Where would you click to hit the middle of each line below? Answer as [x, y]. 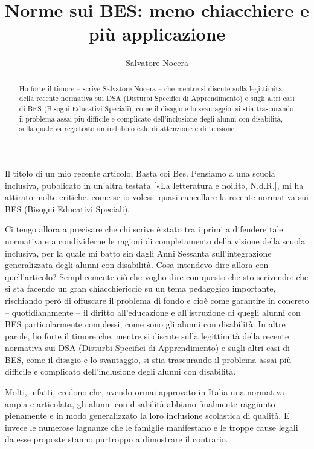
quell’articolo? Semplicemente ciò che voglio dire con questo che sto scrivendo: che [157, 276]
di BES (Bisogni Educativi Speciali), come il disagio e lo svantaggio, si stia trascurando [156, 109]
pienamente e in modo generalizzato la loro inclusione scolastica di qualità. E [147, 415]
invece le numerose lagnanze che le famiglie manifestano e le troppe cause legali [152, 427]
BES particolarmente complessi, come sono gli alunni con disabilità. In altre [145, 324]
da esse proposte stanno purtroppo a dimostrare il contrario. [117, 439]
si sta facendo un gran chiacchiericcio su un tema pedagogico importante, [140, 288]
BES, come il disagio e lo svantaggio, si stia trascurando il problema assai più [148, 359]
